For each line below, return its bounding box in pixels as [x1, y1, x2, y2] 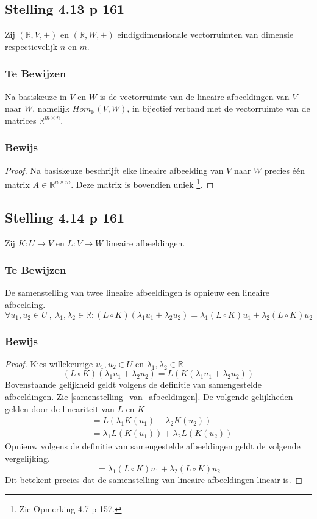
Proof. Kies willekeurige [5, 357, 93, 370]
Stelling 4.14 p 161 [5, 207, 125, 226]
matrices [5, 113, 37, 126]
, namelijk [32, 102, 69, 115]
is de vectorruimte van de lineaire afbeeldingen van [99, 90, 290, 102]
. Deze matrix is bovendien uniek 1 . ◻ [71, 176, 214, 190]
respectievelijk [5, 40, 58, 52]
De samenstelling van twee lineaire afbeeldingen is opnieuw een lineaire [5, 286, 270, 299]
